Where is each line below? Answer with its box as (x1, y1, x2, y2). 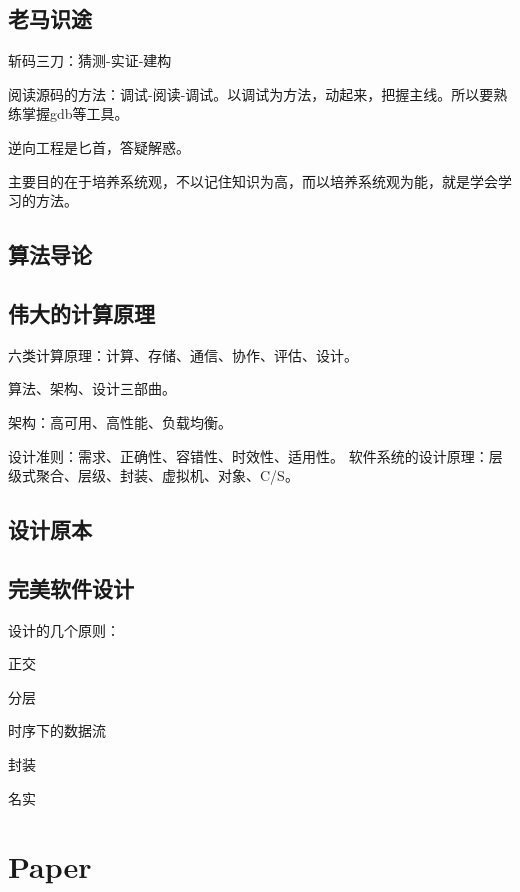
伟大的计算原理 (8, 297, 155, 328)
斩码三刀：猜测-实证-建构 (8, 50, 172, 71)
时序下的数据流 (8, 720, 106, 741)
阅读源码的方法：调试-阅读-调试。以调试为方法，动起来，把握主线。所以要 (8, 83, 494, 104)
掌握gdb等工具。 (21, 103, 129, 124)
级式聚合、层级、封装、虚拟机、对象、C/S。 (8, 465, 299, 486)
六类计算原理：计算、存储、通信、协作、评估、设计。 (8, 344, 358, 365)
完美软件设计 (8, 572, 134, 603)
